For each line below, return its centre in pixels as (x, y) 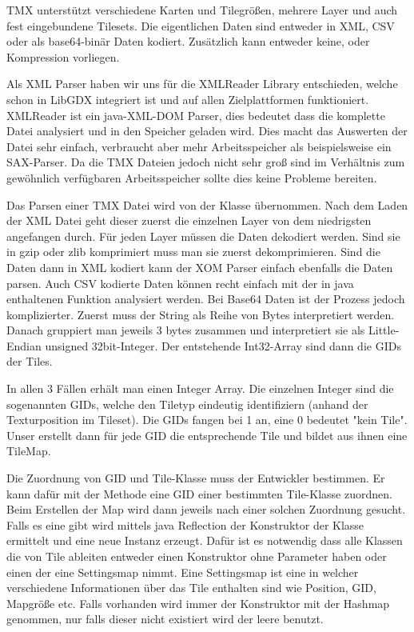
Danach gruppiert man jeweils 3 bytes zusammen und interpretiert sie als (186, 330)
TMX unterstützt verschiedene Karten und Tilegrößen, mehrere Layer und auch (202, 10)
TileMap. (29, 451)
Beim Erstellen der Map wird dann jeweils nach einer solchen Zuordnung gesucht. (206, 509)
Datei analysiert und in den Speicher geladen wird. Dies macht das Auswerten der (207, 131)
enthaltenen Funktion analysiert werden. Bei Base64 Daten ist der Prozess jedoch (206, 299)
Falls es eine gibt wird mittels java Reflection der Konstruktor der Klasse (185, 524)
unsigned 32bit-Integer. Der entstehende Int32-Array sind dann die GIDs (223, 345)
